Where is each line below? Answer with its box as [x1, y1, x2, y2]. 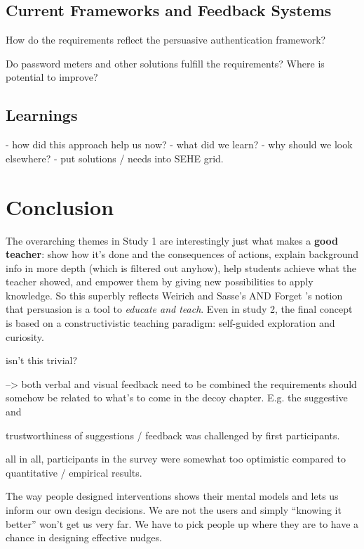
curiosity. [6, 329, 44, 344]
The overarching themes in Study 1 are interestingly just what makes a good [6, 233, 338, 247]
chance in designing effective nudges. [6, 530, 162, 545]
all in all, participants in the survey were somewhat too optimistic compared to [6, 451, 346, 466]
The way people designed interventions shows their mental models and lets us [6, 489, 339, 503]
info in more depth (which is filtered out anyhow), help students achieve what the [6, 260, 357, 275]
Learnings [6, 104, 78, 126]
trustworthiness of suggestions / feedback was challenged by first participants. [6, 427, 340, 442]
